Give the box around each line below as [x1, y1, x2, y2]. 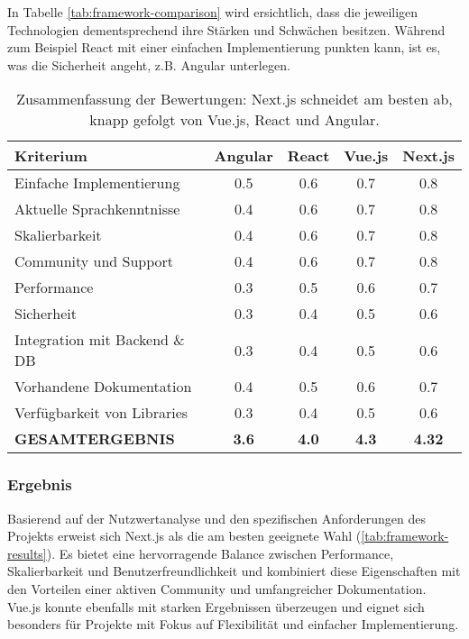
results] [7, 543, 47, 562]
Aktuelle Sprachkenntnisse [14, 198, 180, 220]
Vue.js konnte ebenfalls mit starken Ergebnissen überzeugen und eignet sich [7, 597, 425, 616]
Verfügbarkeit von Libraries [14, 402, 189, 424]
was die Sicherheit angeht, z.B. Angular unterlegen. [7, 55, 290, 74]
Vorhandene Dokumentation [14, 376, 192, 397]
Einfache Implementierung [14, 172, 180, 194]
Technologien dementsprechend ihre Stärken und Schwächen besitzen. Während [7, 20, 446, 39]
